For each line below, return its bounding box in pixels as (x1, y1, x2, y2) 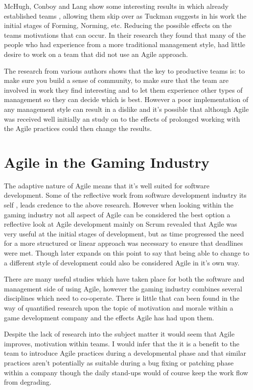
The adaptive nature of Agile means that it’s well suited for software (4, 180, 210, 190)
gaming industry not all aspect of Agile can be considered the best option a (4, 209, 230, 219)
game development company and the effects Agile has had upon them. (4, 312, 214, 322)
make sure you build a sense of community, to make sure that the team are (4, 75, 229, 85)
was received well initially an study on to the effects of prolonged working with (4, 113, 240, 124)
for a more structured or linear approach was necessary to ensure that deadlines (4, 238, 243, 248)
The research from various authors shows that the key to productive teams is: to (4, 65, 245, 76)
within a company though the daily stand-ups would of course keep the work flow (4, 367, 248, 377)
